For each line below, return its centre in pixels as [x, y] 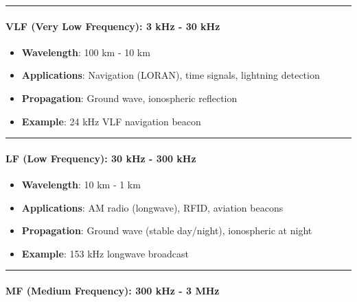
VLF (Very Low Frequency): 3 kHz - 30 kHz [113, 26]
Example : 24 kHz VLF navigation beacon [111, 121]
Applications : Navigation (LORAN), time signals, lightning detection [171, 75]
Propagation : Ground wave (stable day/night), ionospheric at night [167, 230]
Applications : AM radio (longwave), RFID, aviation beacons [152, 207]
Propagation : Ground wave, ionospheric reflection [129, 98]
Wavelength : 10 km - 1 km [81, 184]
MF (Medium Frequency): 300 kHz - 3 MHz [113, 290]
